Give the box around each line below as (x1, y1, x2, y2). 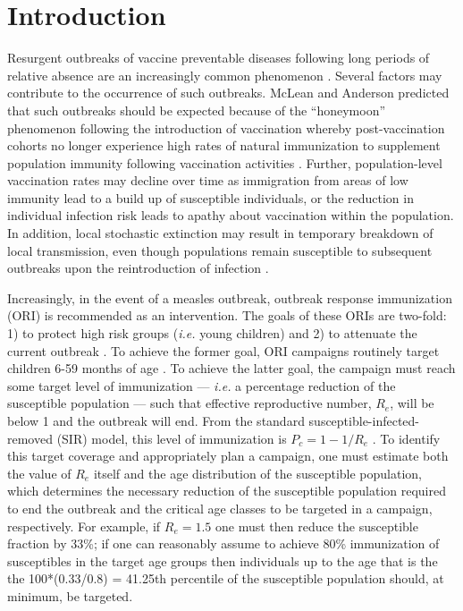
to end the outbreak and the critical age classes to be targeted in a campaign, (7, 498, 433, 517)
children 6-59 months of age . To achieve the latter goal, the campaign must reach (7, 359, 456, 378)
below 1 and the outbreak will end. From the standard (7, 412, 305, 429)
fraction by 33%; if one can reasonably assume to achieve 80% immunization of (7, 534, 440, 553)
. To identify (372, 429, 441, 447)
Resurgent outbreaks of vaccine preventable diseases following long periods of (7, 48, 430, 67)
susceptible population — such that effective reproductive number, (7, 394, 372, 412)
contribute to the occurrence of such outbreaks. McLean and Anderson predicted (7, 83, 450, 102)
